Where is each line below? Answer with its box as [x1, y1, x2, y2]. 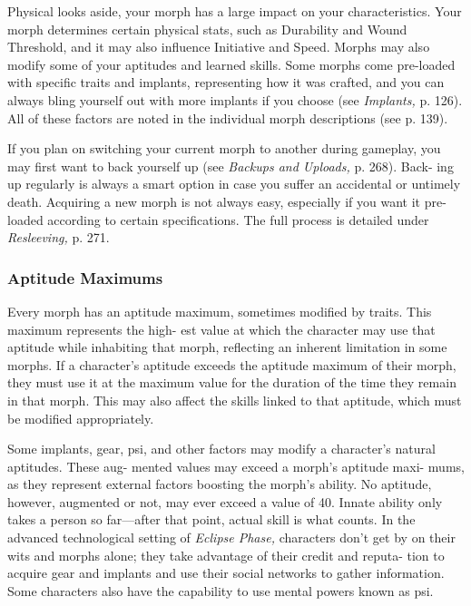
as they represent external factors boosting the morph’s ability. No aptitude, [7, 474, 432, 494]
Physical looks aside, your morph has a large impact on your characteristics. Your [7, 2, 462, 20]
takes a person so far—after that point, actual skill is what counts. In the [7, 510, 416, 529]
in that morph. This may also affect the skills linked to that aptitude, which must [7, 390, 462, 409]
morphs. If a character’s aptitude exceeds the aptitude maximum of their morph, [7, 355, 456, 374]
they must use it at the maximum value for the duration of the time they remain [7, 373, 456, 392]
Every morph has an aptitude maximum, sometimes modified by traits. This [7, 301, 432, 320]
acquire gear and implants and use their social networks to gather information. [7, 563, 445, 582]
